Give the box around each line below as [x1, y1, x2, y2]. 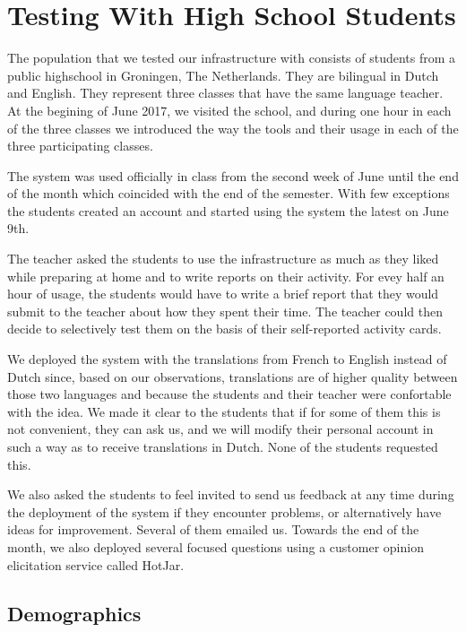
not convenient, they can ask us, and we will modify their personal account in [7, 420, 434, 438]
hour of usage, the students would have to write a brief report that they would [7, 284, 439, 303]
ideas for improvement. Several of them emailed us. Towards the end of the [7, 520, 419, 539]
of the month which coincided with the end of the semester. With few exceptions [7, 184, 450, 203]
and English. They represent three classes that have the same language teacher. [7, 83, 444, 102]
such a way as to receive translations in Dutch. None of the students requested [7, 437, 438, 455]
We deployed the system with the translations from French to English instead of [7, 350, 447, 368]
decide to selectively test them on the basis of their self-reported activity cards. [7, 319, 442, 338]
